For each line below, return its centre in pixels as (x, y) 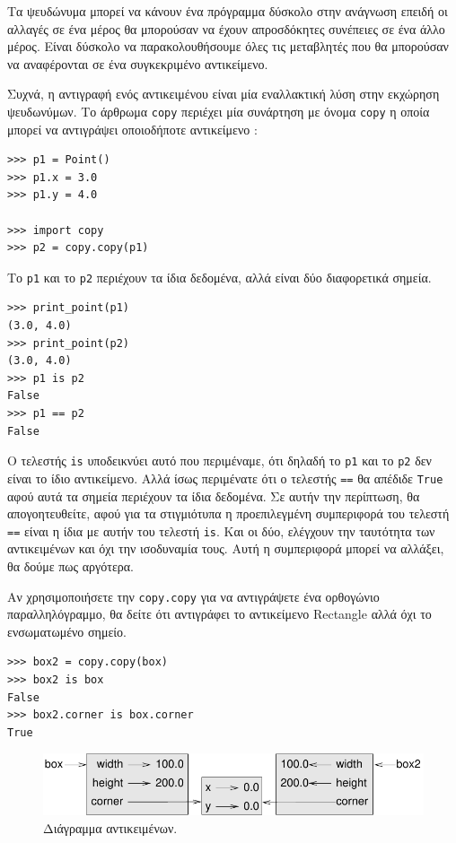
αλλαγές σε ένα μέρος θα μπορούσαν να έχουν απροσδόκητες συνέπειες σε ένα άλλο (226, 28)
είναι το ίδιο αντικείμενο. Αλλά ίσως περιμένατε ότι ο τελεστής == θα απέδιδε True (225, 478)
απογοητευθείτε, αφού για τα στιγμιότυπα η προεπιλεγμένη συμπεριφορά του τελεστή (228, 513)
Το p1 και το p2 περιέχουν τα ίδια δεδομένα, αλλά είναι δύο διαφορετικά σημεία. (219, 277)
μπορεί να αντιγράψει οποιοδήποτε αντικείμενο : (132, 129)
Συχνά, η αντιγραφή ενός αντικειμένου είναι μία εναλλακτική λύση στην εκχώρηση (224, 94)
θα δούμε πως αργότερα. (70, 565)
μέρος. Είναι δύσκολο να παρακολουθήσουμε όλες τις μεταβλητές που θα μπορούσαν (228, 46)
